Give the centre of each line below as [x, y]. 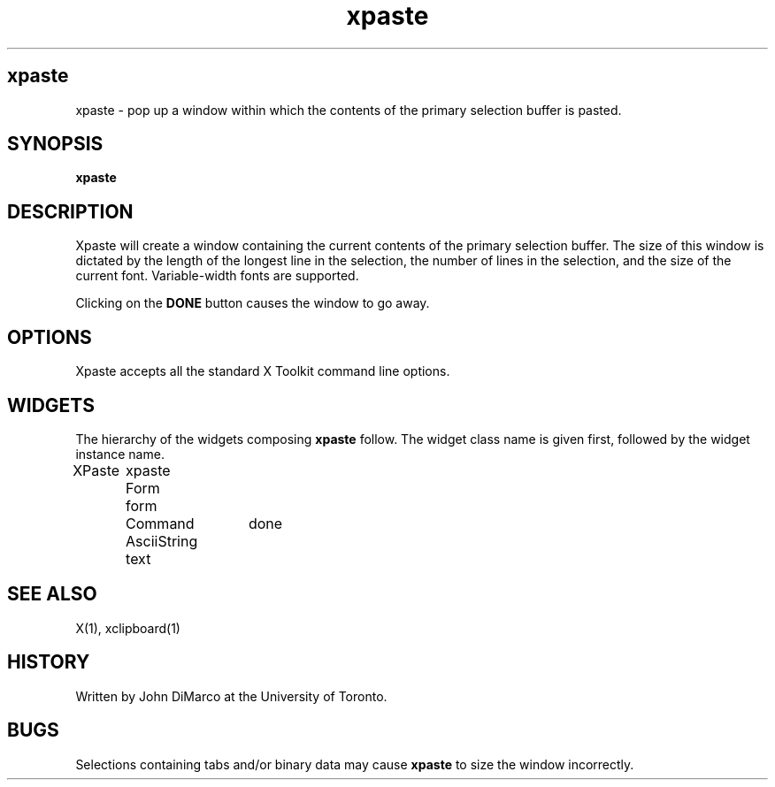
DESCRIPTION [70, 211]
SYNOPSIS [55, 144]
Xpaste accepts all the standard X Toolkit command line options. [263, 371]
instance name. [120, 454]
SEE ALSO [52, 594]
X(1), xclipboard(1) [128, 628]
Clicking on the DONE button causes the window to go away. [253, 303]
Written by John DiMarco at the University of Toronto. [231, 696]
